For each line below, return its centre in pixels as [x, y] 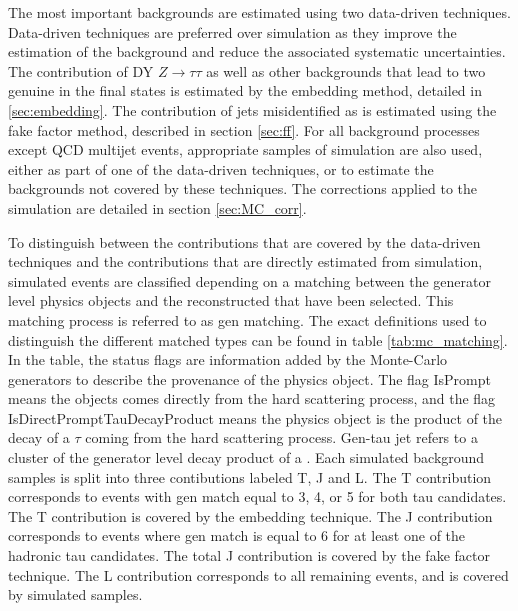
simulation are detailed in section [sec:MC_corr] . [157, 207]
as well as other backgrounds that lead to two [346, 70]
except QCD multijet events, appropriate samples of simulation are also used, [245, 149]
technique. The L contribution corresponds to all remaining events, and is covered [258, 574]
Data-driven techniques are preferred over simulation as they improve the [232, 31]
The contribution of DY [81, 70]
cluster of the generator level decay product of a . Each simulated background [246, 457]
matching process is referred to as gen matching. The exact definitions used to [247, 319]
